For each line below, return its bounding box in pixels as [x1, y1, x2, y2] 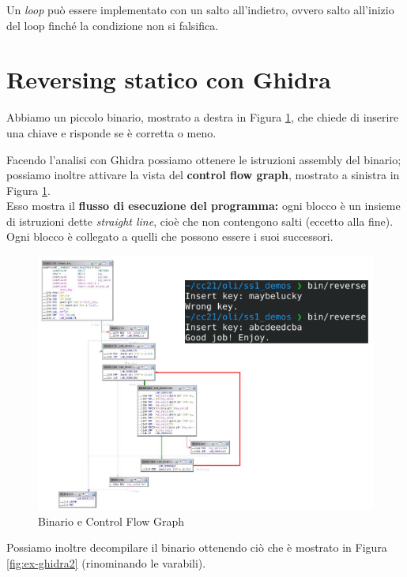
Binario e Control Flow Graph [38, 512, 184, 529]
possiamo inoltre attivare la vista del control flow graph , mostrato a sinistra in [6, 167, 400, 183]
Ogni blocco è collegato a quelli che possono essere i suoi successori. [6, 228, 334, 245]
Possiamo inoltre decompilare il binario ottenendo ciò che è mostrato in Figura [6, 539, 387, 556]
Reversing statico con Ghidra [6, 63, 331, 96]
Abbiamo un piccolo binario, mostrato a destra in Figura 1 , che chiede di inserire [6, 109, 399, 126]
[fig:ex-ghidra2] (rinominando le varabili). [6, 554, 206, 571]
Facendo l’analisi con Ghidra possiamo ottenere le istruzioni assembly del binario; [6, 151, 401, 167]
